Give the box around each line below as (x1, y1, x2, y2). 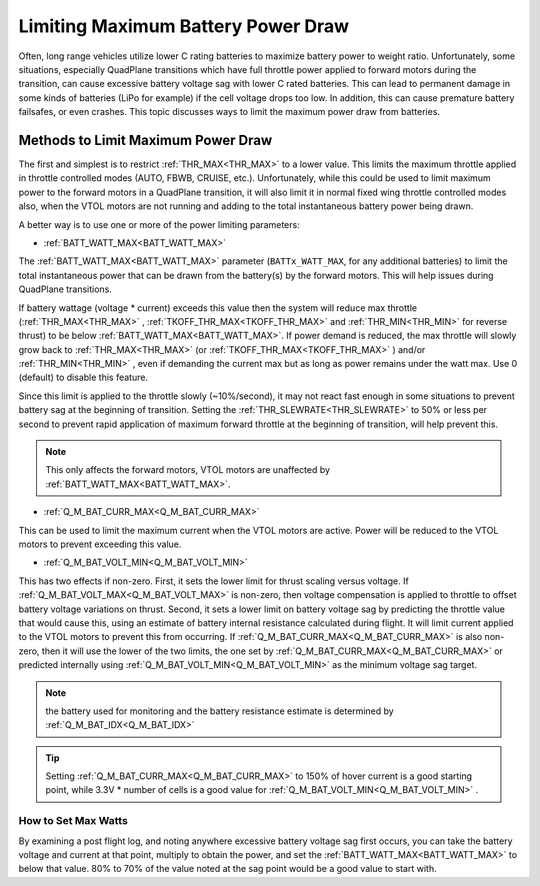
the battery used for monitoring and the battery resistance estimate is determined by (45, 705, 394, 717)
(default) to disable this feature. (18, 371, 149, 384)
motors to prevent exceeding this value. (18, 538, 182, 550)
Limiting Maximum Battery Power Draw (18, 15, 350, 37)
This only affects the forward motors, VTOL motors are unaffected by (45, 464, 330, 476)
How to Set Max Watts (18, 814, 129, 828)
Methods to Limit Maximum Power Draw (18, 131, 273, 149)
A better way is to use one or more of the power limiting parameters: (18, 218, 300, 230)
